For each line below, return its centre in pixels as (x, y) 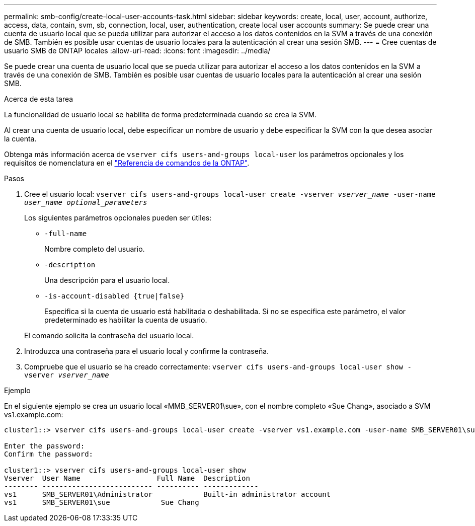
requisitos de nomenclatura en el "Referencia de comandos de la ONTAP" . (127, 163)
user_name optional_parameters (86, 202)
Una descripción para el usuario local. (107, 280)
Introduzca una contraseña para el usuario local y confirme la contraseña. (147, 351)
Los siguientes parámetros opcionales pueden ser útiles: (118, 218)
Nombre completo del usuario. (95, 249)
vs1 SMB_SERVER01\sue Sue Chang (102, 502)
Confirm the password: (49, 454)
